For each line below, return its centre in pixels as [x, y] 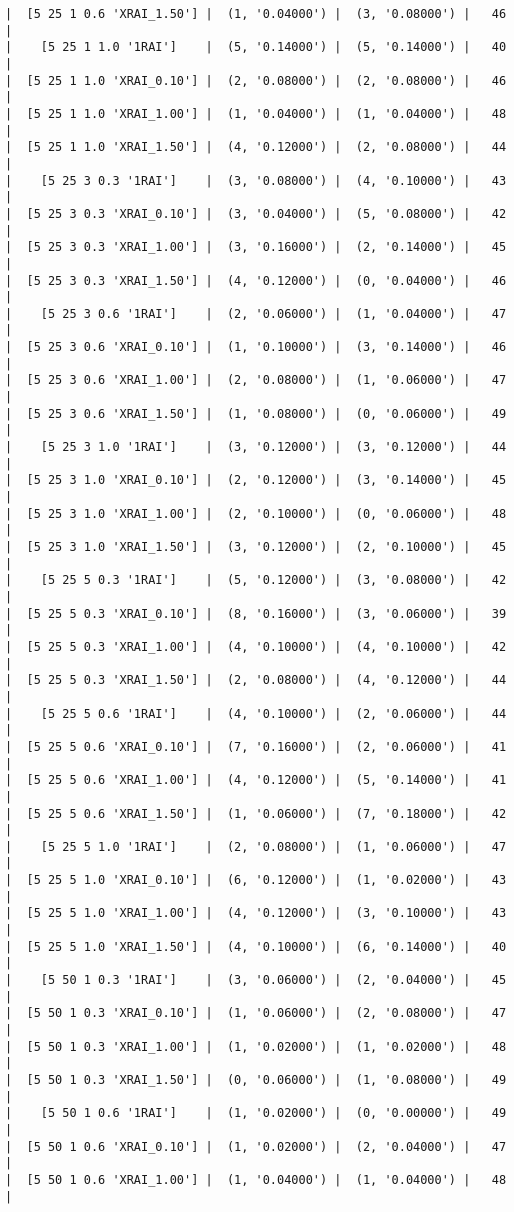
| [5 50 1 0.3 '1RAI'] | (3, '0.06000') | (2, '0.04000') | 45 [256, 980]
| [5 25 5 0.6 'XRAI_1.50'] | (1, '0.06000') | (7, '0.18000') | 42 [256, 813]
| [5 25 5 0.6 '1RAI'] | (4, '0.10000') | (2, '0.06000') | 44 [256, 713]
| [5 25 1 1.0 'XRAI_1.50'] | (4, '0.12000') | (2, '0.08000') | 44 [256, 147]
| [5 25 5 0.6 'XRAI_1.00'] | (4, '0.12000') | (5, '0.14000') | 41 [256, 780]
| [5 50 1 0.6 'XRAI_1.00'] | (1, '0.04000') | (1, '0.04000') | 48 [256, 1179]
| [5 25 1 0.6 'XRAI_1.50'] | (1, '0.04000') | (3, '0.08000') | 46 [256, 14]
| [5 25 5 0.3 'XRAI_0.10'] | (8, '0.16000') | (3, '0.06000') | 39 [256, 613]
